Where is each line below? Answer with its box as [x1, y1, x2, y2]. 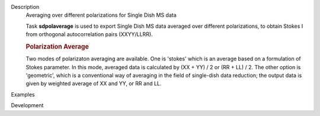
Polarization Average [25, 42, 89, 50]
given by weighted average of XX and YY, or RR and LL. [25, 80, 162, 87]
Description [11, 4, 40, 10]
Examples [11, 91, 35, 98]
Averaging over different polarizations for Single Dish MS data [25, 12, 177, 19]
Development [11, 102, 44, 109]
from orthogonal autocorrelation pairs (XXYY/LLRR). [25, 31, 153, 38]
